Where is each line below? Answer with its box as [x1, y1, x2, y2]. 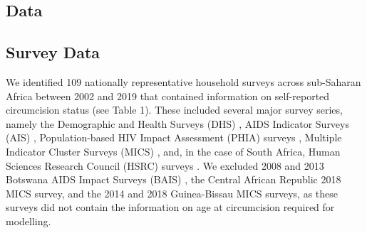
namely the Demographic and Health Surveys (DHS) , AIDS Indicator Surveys [6, 116, 349, 131]
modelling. [6, 213, 51, 228]
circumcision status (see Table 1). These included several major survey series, [6, 102, 343, 117]
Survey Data [6, 41, 100, 63]
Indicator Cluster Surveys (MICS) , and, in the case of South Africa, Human [6, 143, 341, 158]
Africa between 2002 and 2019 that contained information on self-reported [6, 88, 330, 103]
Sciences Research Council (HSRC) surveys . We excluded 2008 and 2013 [6, 158, 324, 173]
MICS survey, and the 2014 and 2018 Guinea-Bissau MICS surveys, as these [6, 185, 338, 200]
